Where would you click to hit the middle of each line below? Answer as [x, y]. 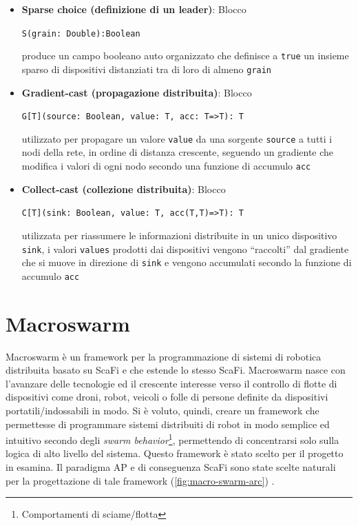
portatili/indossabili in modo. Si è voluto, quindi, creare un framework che [162, 411]
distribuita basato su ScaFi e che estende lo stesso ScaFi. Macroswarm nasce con [176, 370]
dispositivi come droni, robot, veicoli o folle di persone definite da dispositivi [167, 397]
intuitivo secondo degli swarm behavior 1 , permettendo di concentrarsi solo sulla [172, 439]
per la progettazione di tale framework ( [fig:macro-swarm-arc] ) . [140, 480]
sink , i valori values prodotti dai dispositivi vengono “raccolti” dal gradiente [185, 249]
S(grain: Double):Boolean [81, 33]
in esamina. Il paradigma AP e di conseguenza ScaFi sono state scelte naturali [171, 467]
